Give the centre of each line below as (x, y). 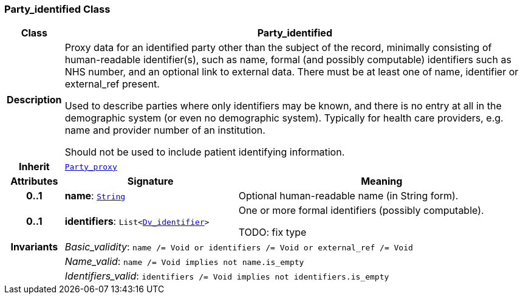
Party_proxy (91, 167)
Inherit (34, 167)
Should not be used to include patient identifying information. (205, 152)
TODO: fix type (272, 232)
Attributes (34, 181)
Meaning (382, 181)
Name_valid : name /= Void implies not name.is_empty (184, 262)
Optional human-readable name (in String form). (348, 196)
